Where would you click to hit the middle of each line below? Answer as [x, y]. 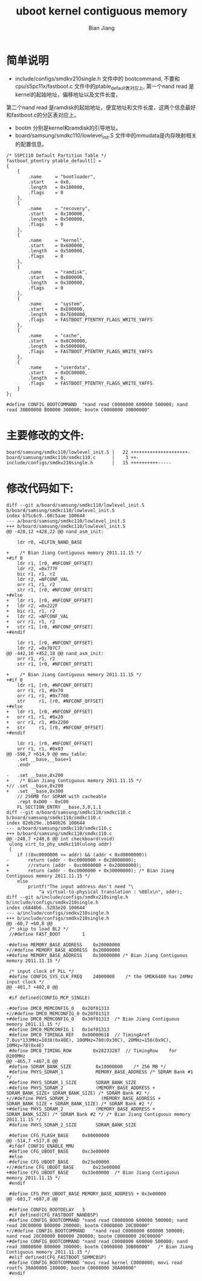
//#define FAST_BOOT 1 [47, 934]
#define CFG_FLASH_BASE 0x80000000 [59, 1136]
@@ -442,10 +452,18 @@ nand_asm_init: [55, 654]
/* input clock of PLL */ [41, 972]
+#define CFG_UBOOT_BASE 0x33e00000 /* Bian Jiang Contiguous [93, 1173]
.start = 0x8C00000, [58, 341]
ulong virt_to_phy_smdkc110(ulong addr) [60, 845]
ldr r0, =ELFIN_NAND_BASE [50, 542]
